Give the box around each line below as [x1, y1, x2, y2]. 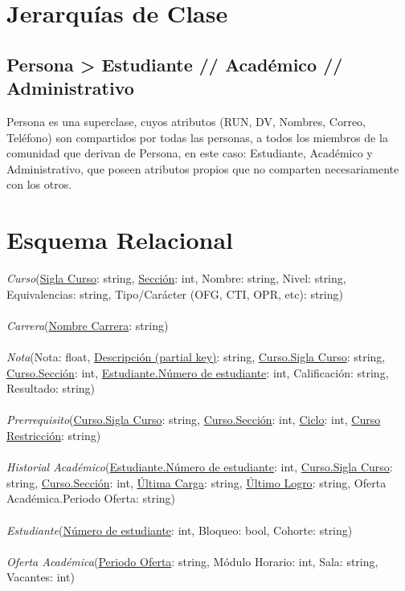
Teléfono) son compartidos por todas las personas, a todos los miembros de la [6, 128, 388, 145]
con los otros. [6, 176, 72, 193]
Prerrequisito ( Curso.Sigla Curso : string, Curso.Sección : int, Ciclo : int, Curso [6, 411, 381, 428]
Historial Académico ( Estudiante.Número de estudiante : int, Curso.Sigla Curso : [6, 459, 393, 475]
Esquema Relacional [6, 223, 234, 256]
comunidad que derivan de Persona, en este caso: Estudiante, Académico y [6, 145, 373, 161]
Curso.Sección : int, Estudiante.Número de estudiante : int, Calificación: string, [6, 364, 389, 381]
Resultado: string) [6, 380, 96, 397]
